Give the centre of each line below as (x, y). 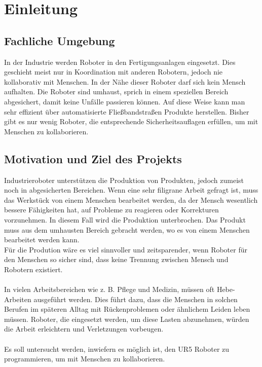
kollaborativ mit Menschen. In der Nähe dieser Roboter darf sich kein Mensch (125, 81)
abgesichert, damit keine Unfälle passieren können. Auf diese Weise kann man (125, 101)
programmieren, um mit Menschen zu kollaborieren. (85, 359)
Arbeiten (18, 299)
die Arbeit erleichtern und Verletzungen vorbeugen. (84, 329)
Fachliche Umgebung (60, 40)
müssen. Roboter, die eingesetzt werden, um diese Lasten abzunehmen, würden (127, 319)
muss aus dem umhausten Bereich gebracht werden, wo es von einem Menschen (127, 229)
